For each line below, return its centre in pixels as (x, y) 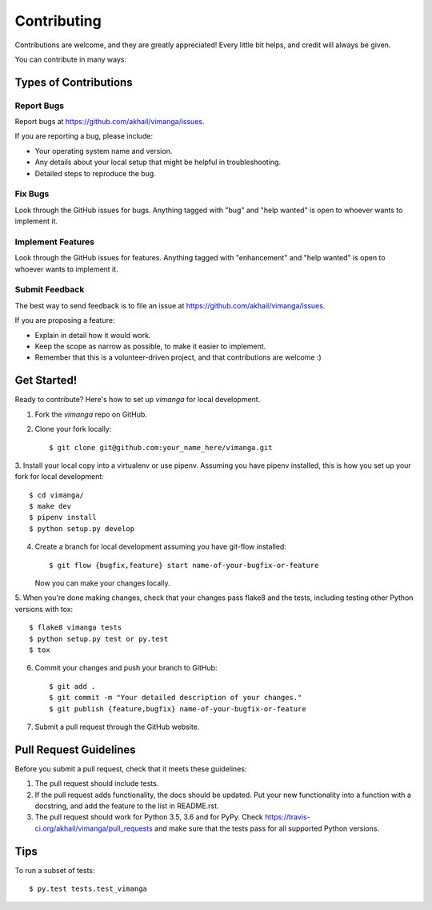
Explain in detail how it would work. (93, 335)
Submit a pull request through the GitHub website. (117, 727)
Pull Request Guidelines (75, 749)
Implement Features (55, 242)
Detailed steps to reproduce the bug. (95, 173)
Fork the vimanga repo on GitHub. (91, 414)
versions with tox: (44, 609)
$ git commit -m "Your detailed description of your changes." (176, 698)
